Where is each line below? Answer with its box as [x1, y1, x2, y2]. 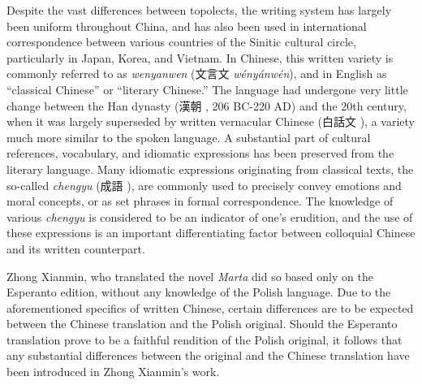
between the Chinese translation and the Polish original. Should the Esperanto [6, 315, 398, 332]
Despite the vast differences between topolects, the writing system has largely [6, 2, 392, 18]
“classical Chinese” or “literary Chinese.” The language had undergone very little [6, 80, 408, 97]
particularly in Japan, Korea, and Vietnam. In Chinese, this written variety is [6, 49, 394, 66]
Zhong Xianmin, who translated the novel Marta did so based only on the [6, 267, 373, 284]
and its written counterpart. [6, 240, 145, 257]
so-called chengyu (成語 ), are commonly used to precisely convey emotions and [6, 176, 402, 193]
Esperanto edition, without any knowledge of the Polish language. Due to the [6, 283, 391, 301]
